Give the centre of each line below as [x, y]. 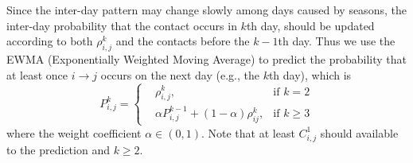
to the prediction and [58, 149]
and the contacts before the [183, 41]
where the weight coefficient [74, 132]
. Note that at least [248, 132]
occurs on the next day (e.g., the [180, 74]
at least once [37, 74]
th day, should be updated [310, 25]
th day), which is [310, 74]
